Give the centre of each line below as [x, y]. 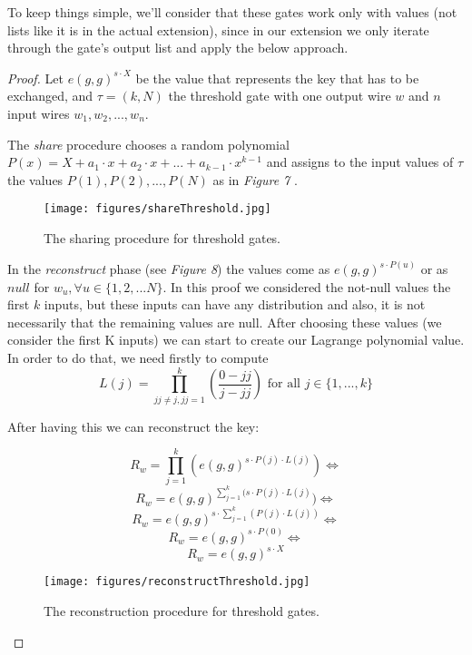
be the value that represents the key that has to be [277, 78]
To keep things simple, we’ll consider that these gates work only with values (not [232, 12]
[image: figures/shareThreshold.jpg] [157, 209]
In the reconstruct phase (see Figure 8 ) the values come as [169, 269]
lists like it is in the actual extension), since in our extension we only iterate [218, 29]
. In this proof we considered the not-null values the [307, 286]
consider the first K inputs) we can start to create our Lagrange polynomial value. [236, 340]
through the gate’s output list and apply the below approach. [178, 48]
